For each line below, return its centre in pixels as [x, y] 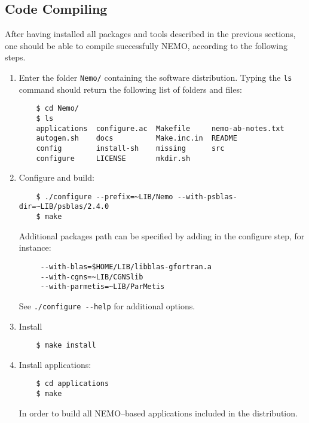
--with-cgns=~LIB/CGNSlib [92, 277]
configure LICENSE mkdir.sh [113, 158]
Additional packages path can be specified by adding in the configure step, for [162, 235]
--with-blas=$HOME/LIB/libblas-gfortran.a [126, 267]
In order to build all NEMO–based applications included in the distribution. [158, 413]
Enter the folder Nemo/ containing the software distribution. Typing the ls [155, 77]
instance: [35, 247]
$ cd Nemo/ [58, 109]
